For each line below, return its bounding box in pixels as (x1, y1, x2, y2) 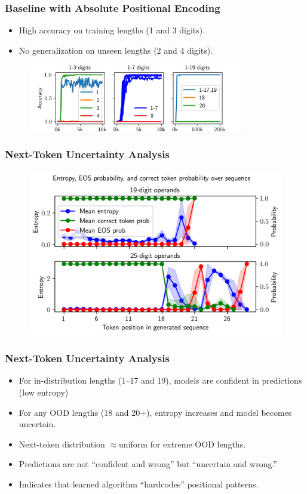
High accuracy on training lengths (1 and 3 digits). (19, 24, 205, 36)
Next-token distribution (19, 437, 105, 450)
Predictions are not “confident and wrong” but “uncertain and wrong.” (19, 458, 277, 470)
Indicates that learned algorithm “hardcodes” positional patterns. (19, 477, 259, 490)
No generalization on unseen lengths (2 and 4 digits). (19, 44, 213, 56)
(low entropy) (19, 385, 69, 398)
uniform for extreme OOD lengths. (119, 437, 246, 450)
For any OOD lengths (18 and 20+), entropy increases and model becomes (19, 406, 292, 418)
